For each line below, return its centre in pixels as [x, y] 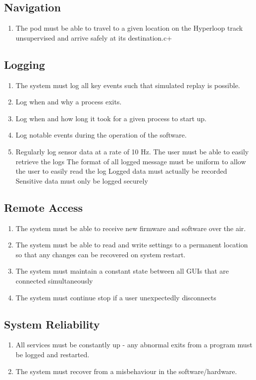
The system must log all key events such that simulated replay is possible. [128, 85]
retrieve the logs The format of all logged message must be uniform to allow [131, 161]
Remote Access [44, 207]
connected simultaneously [54, 280]
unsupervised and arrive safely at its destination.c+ [94, 37]
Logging [25, 64]
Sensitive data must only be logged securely [82, 180]
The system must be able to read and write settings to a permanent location [132, 245]
